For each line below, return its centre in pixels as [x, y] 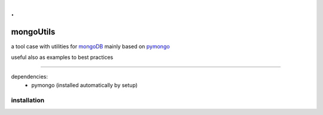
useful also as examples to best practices [62, 57]
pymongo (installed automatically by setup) [84, 85]
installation [28, 100]
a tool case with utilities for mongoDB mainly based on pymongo [90, 46]
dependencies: [29, 77]
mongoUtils [33, 32]
